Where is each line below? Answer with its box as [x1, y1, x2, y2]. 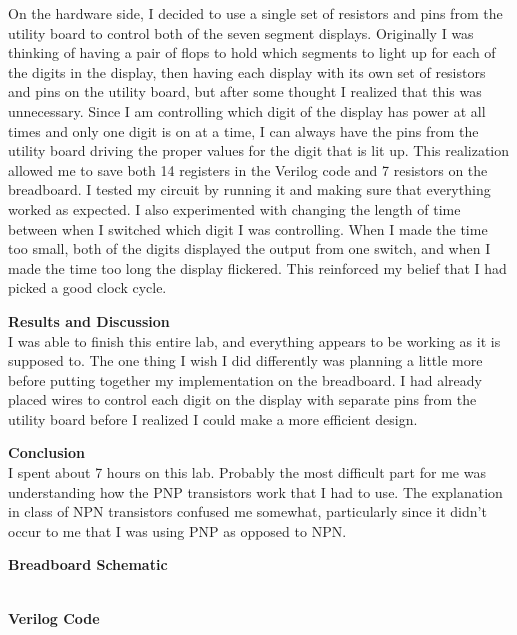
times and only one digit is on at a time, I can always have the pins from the [8, 120, 479, 141]
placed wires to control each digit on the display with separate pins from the [8, 389, 477, 410]
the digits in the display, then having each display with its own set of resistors [8, 61, 486, 82]
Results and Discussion [8, 310, 170, 331]
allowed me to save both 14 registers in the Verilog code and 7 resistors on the [8, 159, 488, 180]
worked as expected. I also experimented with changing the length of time [8, 198, 461, 219]
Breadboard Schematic [8, 554, 168, 575]
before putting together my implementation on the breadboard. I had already [8, 369, 482, 390]
